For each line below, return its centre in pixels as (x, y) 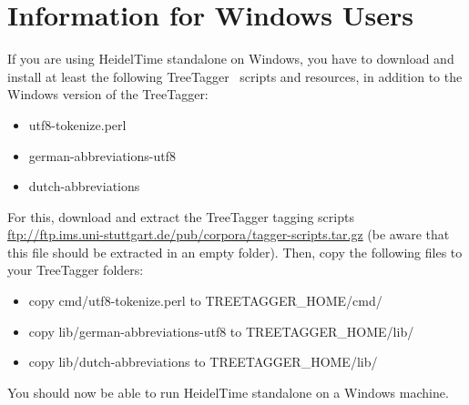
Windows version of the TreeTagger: (108, 94)
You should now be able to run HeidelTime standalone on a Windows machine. (228, 392)
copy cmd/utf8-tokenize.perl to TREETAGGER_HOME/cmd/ (205, 301)
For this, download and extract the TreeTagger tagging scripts (181, 216)
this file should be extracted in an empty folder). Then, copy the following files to (235, 252)
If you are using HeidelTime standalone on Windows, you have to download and (231, 59)
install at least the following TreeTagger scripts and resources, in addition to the (235, 76)
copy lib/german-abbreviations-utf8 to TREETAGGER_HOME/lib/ (221, 331)
